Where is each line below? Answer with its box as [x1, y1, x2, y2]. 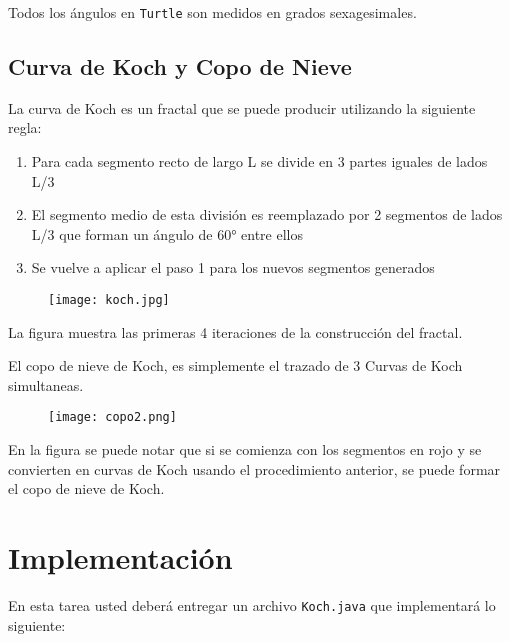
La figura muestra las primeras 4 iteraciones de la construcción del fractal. [8, 321, 463, 342]
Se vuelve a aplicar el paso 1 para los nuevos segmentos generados [31, 257, 435, 278]
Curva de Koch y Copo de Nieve [8, 51, 352, 82]
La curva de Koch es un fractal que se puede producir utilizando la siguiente [8, 97, 476, 118]
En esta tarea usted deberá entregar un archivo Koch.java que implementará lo [8, 595, 496, 616]
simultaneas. [8, 374, 84, 395]
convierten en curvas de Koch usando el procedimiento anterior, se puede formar [8, 458, 501, 479]
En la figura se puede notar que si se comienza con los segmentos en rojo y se [8, 439, 482, 460]
